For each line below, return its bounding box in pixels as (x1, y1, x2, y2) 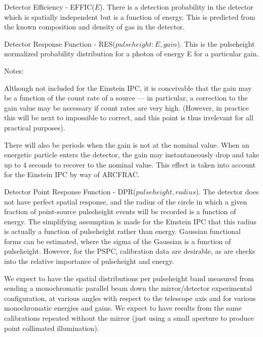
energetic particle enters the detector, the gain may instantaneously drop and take (4, 149, 259, 160)
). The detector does (196, 186, 259, 196)
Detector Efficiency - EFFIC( (4, 2, 95, 12)
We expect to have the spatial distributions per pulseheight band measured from (4, 273, 254, 283)
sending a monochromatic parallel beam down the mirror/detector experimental (4, 283, 252, 293)
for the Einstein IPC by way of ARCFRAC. (4, 169, 140, 180)
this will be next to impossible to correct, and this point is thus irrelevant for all (4, 112, 253, 123)
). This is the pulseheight (177, 38, 255, 49)
